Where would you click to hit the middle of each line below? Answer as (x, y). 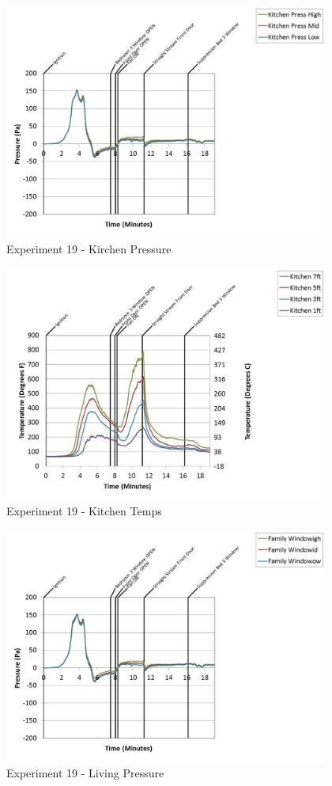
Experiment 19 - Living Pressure (85, 773)
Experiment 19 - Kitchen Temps (84, 511)
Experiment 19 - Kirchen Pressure (89, 249)
